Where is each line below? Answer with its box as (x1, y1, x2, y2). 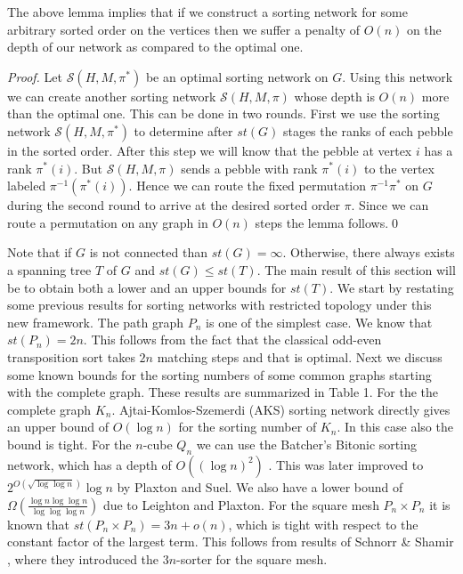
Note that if (7, 243, 72, 262)
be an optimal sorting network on (145, 67, 329, 85)
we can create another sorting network (7, 86, 216, 105)
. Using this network (342, 67, 453, 85)
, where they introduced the (7, 549, 159, 568)
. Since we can (351, 196, 429, 214)
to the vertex (363, 158, 435, 177)
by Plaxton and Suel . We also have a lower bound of (117, 478, 403, 497)
